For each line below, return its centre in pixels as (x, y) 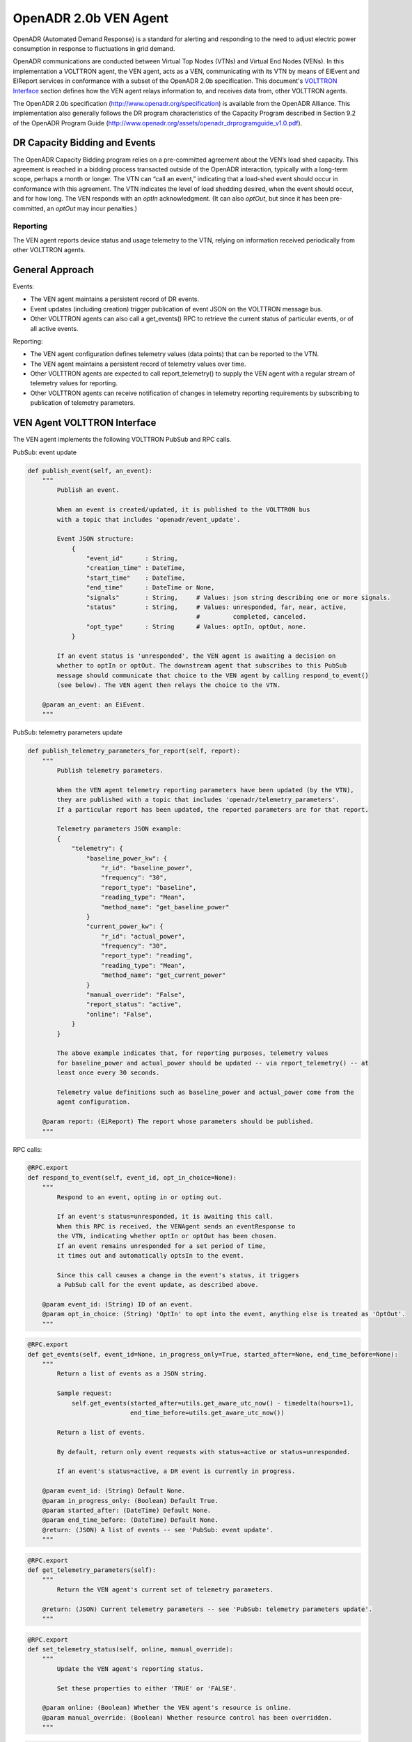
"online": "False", (119, 1014)
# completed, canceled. (251, 617)
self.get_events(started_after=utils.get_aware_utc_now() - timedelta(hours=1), (213, 1403)
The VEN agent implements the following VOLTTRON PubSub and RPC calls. (122, 440)
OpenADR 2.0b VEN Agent (91, 18)
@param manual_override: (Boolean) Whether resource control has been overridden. (187, 1717)
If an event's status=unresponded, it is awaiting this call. (165, 1217)
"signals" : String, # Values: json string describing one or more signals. (238, 597)
